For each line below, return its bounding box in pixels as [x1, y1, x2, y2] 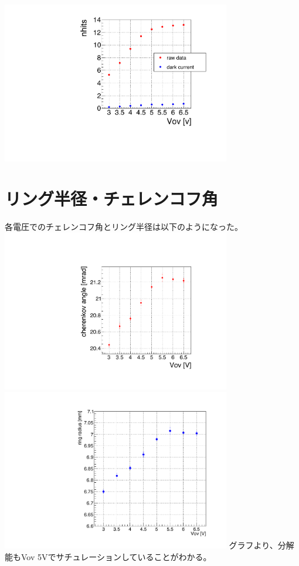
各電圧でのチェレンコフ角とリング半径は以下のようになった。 [5, 220, 243, 232]
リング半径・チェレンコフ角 [5, 186, 219, 210]
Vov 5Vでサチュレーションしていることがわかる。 [21, 550, 212, 562]
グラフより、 [229, 539, 278, 551]
